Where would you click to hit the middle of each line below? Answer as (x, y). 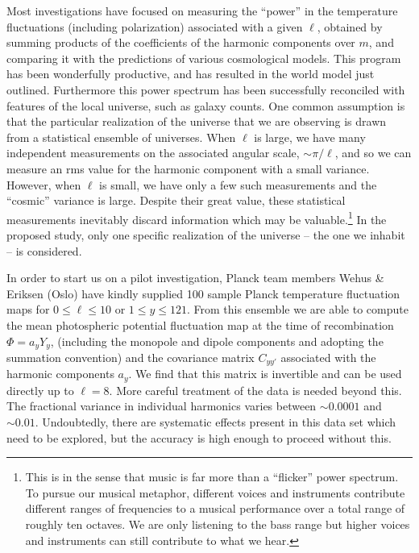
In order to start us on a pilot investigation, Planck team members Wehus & (195, 278)
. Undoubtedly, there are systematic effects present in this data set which (216, 422)
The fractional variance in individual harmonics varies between (162, 406)
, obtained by (350, 26)
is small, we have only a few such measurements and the (238, 184)
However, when (44, 184)
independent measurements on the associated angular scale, (153, 153)
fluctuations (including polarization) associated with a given (155, 26)
